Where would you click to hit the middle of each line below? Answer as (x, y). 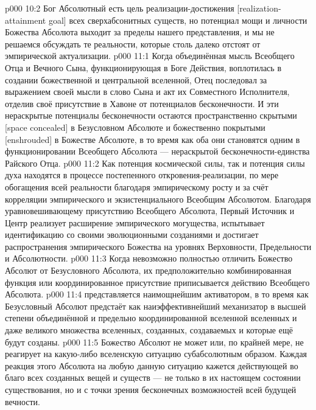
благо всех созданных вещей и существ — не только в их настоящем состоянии (153, 377)
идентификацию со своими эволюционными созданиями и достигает (132, 235)
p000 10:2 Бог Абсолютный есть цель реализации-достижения (120, 8)
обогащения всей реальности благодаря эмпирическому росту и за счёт (137, 186)
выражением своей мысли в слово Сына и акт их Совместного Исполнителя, (147, 92)
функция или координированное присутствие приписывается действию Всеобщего (157, 282)
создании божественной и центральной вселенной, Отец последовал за (136, 79)
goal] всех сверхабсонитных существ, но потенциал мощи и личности (178, 20)
